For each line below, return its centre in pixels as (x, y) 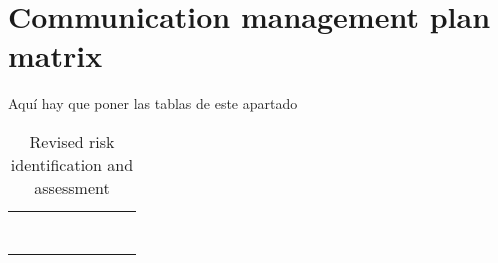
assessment (72, 187)
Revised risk (72, 141)
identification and (72, 164)
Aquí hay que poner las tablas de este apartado (153, 103)
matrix (55, 55)
